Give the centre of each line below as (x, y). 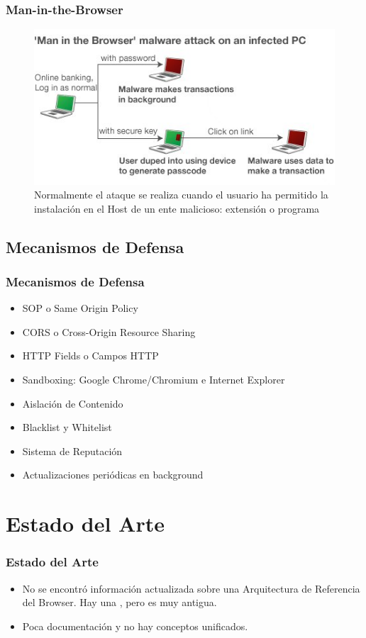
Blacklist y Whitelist (67, 427)
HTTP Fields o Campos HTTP (90, 356)
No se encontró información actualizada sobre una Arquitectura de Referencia (191, 588)
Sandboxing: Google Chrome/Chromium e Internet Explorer (154, 380)
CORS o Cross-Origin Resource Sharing (109, 331)
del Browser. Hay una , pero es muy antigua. (120, 602)
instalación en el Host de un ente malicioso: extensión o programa (177, 208)
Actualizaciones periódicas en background (113, 475)
